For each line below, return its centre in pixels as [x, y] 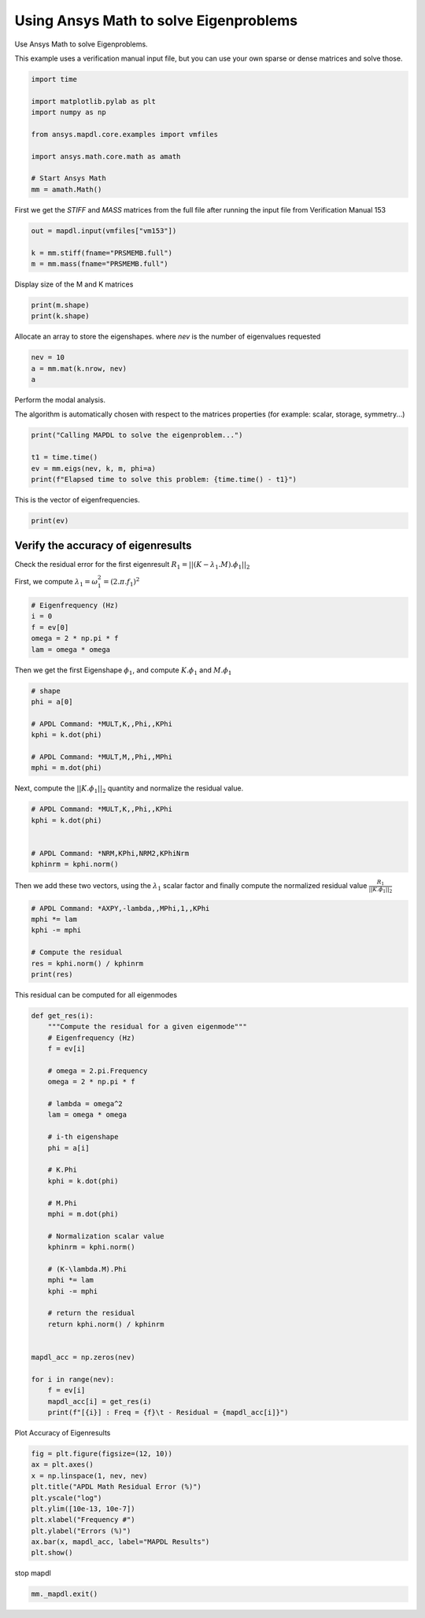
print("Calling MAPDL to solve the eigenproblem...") [137, 435]
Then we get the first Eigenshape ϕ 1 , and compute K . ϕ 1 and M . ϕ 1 [123, 671]
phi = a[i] [68, 1148]
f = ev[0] [50, 627]
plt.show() [52, 1553]
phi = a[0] [52, 702]
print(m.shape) [60, 305]
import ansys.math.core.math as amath [106, 156]
